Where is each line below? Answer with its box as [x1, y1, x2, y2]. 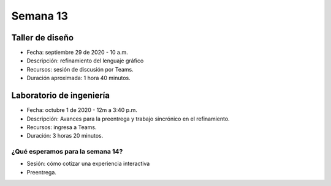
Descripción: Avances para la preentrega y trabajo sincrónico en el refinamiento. [26, 115, 230, 122]
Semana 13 [11, 9, 69, 23]
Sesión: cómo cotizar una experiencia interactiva [26, 160, 150, 168]
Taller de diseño [11, 32, 74, 43]
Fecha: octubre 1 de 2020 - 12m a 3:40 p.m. [26, 106, 137, 114]
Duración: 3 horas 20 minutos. [26, 132, 104, 139]
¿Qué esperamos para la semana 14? [11, 147, 123, 156]
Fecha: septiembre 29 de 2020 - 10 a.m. [26, 49, 128, 56]
